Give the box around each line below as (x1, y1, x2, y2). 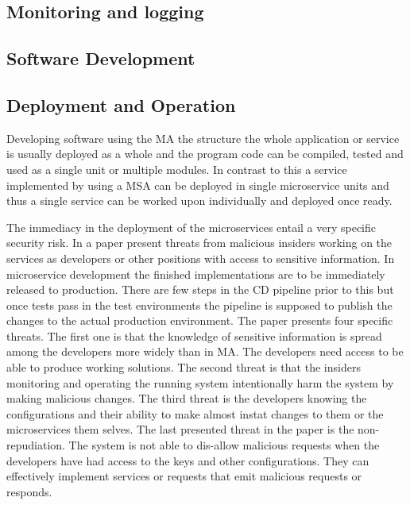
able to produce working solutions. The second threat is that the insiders (6, 359, 361, 376)
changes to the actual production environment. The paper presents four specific (6, 312, 393, 329)
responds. (6, 483, 52, 499)
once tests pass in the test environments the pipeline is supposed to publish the (6, 296, 393, 313)
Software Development (6, 46, 195, 71)
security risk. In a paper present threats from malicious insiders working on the (6, 234, 393, 251)
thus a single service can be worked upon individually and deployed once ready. (6, 192, 393, 209)
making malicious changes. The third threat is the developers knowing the (6, 390, 367, 407)
